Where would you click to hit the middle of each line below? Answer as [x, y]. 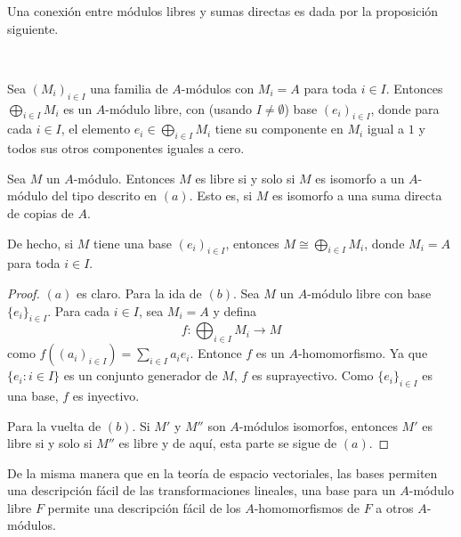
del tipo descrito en [105, 195]
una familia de [129, 88]
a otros [395, 507]
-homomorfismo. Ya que [363, 353]
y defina [235, 310]
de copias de [40, 212]
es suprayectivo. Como [312, 375]
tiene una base [133, 243]
